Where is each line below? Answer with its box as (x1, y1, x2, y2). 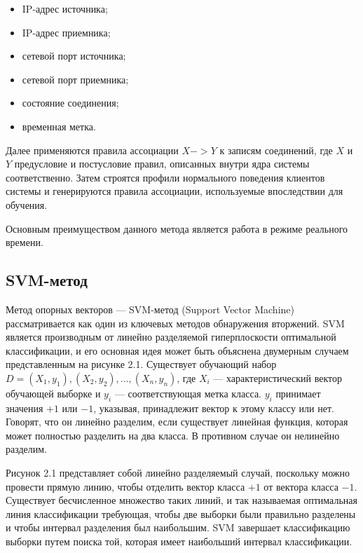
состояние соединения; (22, 95, 119, 110)
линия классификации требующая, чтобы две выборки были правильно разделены (6, 506, 356, 521)
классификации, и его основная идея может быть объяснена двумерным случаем (6, 343, 349, 357)
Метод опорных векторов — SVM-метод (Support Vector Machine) (6, 301, 294, 316)
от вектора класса (263, 479, 338, 493)
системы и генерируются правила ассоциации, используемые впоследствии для (6, 184, 343, 198)
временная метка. (22, 118, 96, 133)
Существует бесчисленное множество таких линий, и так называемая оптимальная (6, 493, 357, 507)
